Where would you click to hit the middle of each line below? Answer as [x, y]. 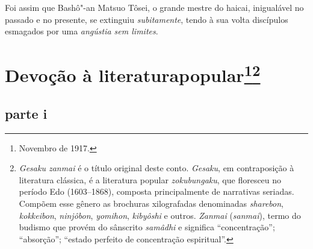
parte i [26, 113]
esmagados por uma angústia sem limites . [82, 31]
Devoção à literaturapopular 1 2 [133, 74]
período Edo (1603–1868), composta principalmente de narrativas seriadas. [156, 191]
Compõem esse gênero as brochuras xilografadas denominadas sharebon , [151, 203]
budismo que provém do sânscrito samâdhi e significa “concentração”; [147, 227]
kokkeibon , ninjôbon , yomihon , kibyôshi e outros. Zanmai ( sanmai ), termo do [160, 215]
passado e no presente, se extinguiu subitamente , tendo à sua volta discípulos [147, 19]
